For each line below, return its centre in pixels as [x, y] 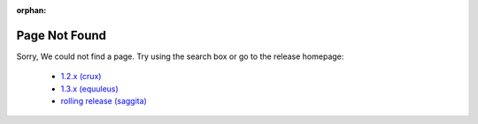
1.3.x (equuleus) [89, 89]
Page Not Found [61, 35]
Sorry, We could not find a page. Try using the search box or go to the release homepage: [180, 56]
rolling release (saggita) [104, 101]
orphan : [31, 10]
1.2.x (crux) [81, 77]
